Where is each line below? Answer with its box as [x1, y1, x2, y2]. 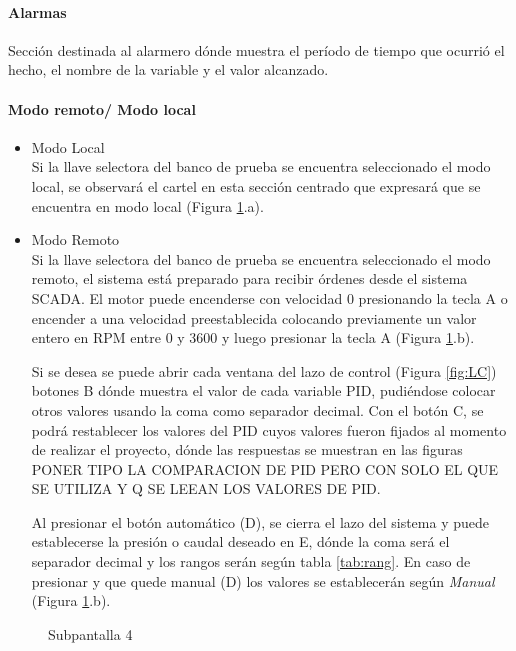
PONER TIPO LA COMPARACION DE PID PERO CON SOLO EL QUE [31, 458, 499, 479]
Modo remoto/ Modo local [8, 98, 196, 119]
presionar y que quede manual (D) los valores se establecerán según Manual [31, 570, 495, 591]
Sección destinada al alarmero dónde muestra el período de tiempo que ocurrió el [8, 39, 505, 60]
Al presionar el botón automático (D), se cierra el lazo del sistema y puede [31, 511, 489, 532]
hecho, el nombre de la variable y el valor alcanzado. [8, 59, 329, 80]
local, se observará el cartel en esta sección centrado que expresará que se [31, 175, 481, 196]
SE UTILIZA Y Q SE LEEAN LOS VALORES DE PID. [31, 478, 381, 499]
